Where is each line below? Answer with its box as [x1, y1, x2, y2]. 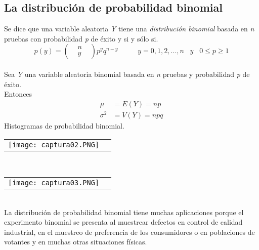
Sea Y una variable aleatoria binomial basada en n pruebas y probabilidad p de [4, 68, 250, 79]
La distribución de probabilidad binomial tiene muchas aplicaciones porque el [4, 206, 244, 217]
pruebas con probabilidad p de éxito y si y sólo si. [4, 33, 158, 44]
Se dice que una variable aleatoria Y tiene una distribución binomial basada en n [4, 23, 254, 34]
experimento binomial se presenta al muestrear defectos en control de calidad [4, 217, 243, 227]
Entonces [4, 89, 32, 99]
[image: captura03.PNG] [8, 179, 100, 187]
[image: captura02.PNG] [8, 140, 100, 149]
